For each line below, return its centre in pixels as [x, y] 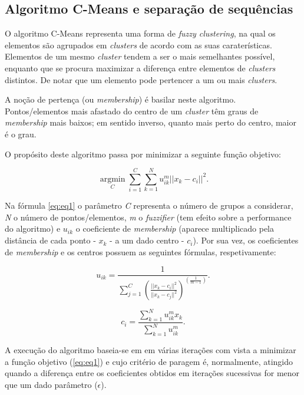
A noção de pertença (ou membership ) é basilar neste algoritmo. [120, 99]
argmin [113, 179]
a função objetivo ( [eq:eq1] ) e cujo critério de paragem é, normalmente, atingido [149, 361]
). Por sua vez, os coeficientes [246, 240]
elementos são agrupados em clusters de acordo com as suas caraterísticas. [138, 45]
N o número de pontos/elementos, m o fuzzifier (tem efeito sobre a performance [148, 217]
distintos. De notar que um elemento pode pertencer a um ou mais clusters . [141, 79]
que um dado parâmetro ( [51, 384]
